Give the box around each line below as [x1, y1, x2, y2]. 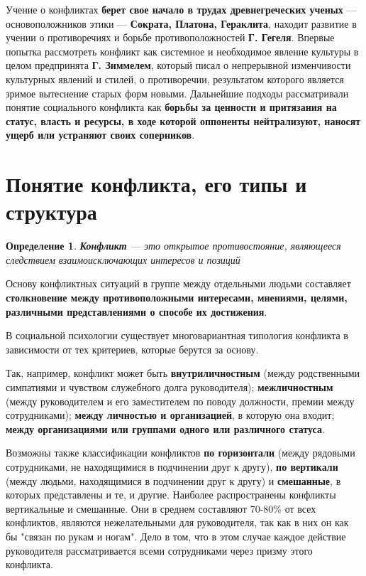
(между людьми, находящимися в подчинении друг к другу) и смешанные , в [6, 473, 341, 488]
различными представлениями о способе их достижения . [6, 304, 267, 319]
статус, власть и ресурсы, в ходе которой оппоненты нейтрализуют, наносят [6, 113, 361, 128]
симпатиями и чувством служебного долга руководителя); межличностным [6, 380, 333, 394]
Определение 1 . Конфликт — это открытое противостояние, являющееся [6, 238, 341, 253]
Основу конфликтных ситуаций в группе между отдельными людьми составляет [6, 276, 351, 291]
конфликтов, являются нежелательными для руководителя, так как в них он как [6, 515, 349, 530]
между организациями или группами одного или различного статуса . [6, 421, 325, 436]
